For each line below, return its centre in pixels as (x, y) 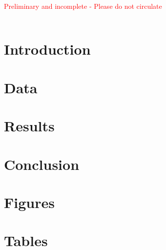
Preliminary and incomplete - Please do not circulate (83, 6)
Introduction (47, 49)
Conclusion (42, 164)
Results (29, 126)
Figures (29, 202)
